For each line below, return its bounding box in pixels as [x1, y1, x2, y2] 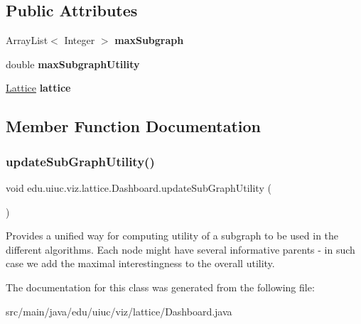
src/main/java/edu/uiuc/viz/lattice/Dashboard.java [6, 303, 232, 318]
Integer [64, 33, 95, 48]
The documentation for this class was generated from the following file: [6, 279, 315, 294]
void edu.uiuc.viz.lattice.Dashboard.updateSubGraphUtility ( [6, 180, 271, 195]
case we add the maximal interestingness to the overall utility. [6, 256, 275, 271]
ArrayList [6, 33, 48, 48]
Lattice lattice [6, 80, 71, 95]
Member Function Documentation [6, 115, 262, 137]
